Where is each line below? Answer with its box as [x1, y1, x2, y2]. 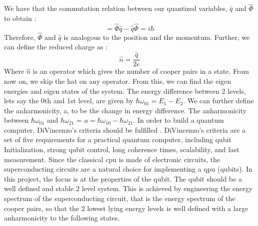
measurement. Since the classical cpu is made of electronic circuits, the [4, 154, 220, 164]
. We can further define [183, 95, 254, 106]
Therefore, [4, 31, 35, 42]
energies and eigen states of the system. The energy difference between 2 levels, [4, 85, 246, 96]
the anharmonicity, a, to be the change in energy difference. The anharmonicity [4, 105, 247, 115]
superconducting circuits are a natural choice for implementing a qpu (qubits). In [4, 164, 253, 174]
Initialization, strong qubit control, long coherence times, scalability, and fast [4, 144, 240, 155]
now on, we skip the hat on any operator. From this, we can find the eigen [4, 75, 232, 86]
